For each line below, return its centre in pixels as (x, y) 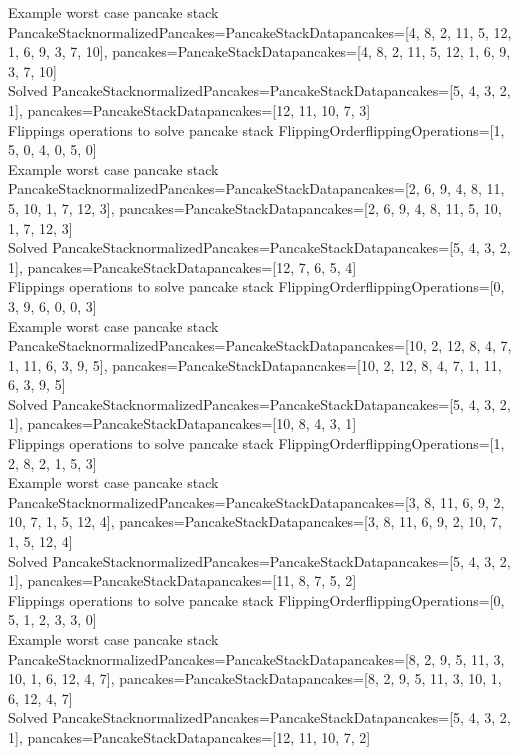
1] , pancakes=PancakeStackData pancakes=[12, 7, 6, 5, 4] (182, 266)
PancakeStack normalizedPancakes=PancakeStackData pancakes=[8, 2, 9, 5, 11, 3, (256, 658)
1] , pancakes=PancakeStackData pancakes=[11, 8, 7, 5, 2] (182, 580)
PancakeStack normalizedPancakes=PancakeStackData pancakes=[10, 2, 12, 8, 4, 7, (260, 345)
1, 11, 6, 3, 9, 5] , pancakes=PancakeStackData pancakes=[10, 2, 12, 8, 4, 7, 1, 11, (255, 364)
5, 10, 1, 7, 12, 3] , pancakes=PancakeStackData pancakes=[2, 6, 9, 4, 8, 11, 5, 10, (255, 207)
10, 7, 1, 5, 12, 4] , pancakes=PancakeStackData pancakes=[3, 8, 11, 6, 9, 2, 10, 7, (255, 521)
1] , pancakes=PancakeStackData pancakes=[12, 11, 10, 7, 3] (189, 109)
